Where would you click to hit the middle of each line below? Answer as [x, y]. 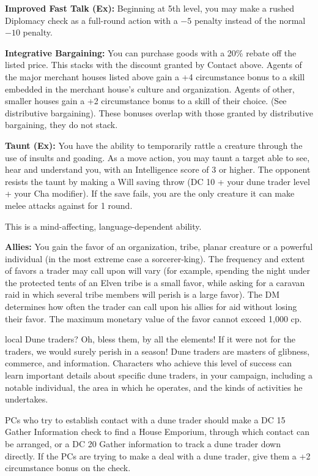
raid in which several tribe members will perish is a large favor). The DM [142, 294]
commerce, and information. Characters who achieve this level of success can [149, 363]
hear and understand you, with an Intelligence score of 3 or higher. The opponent [158, 169]
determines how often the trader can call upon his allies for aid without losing [151, 307]
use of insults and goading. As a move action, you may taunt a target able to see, [157, 157]
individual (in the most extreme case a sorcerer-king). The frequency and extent [155, 258]
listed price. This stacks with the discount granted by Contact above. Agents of [153, 65]
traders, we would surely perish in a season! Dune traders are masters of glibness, [157, 351]
